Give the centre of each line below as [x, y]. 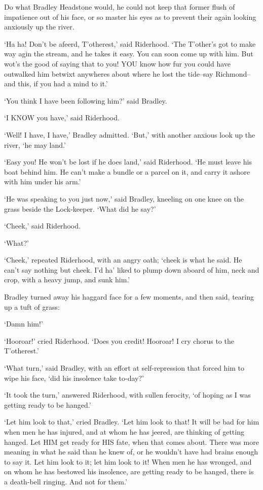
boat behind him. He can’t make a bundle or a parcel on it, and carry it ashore [127, 171]
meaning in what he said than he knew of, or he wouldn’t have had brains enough [131, 452]
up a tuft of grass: [32, 306]
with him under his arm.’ [43, 182]
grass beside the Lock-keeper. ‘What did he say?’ [80, 208]
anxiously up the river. [39, 27]
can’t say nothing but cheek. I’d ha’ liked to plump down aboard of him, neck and [132, 269]
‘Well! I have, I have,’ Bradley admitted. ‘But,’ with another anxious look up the [130, 134]
